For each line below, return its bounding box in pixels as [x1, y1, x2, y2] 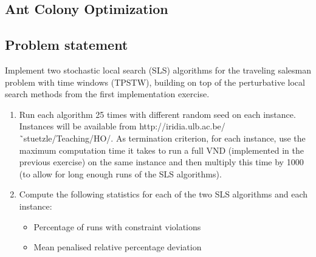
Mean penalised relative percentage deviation [33, 241, 202, 253]
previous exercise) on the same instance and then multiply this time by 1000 [19, 156, 304, 168]
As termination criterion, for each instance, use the [115, 131, 306, 144]
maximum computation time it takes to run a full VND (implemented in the [19, 143, 304, 156]
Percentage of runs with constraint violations [33, 220, 201, 233]
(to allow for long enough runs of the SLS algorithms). [19, 167, 222, 180]
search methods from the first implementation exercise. [5, 87, 210, 100]
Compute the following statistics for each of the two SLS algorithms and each [19, 188, 308, 200]
